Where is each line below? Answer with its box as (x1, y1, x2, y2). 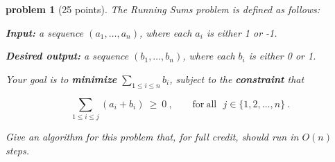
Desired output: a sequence (6, 48, 129, 63)
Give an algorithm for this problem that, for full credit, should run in (6, 129, 299, 143)
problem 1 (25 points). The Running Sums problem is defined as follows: (6, 2, 320, 16)
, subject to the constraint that (169, 71, 304, 86)
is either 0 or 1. (248, 48, 316, 63)
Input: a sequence (6, 25, 84, 39)
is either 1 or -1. (206, 25, 277, 39)
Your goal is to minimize (6, 71, 117, 86)
